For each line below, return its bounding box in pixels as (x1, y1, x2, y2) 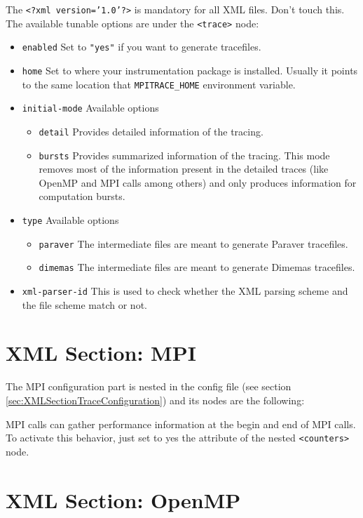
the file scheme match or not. (22, 297, 147, 312)
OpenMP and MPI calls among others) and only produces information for (39, 175, 357, 190)
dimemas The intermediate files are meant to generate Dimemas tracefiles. (39, 260, 355, 274)
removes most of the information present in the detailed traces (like (39, 161, 329, 176)
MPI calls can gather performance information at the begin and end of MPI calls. (6, 416, 356, 431)
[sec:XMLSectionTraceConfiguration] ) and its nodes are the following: (6, 392, 305, 407)
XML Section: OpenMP (6, 485, 241, 514)
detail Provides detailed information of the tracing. (39, 124, 263, 138)
